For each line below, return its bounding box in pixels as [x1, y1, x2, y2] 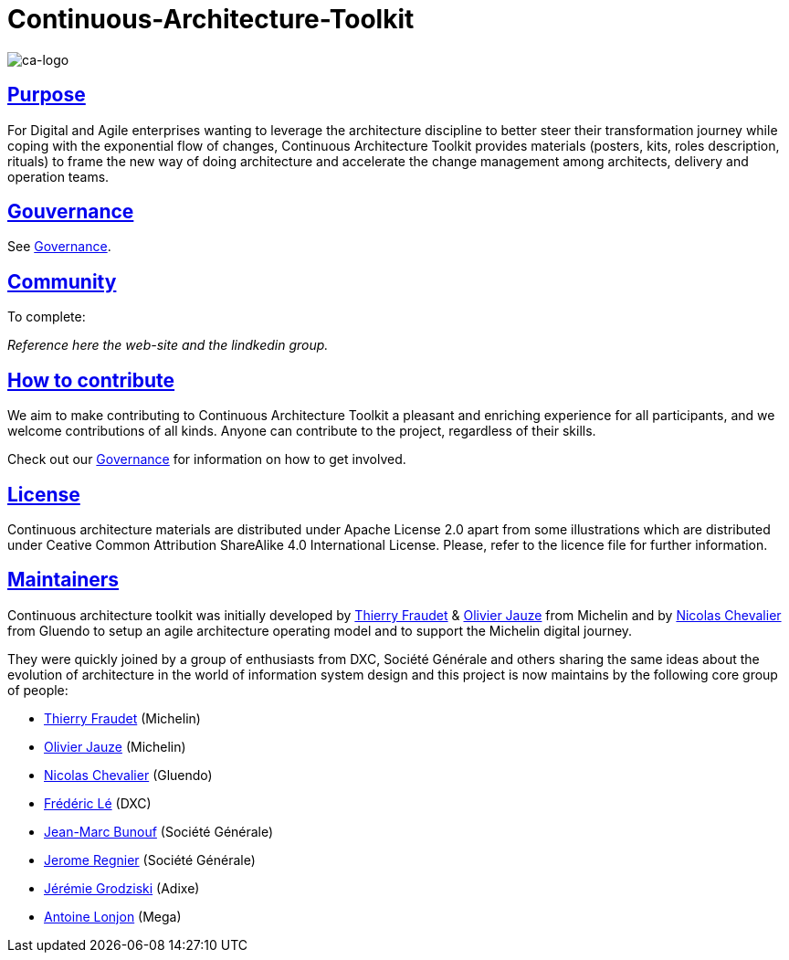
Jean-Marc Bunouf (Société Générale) [44, 823, 274, 839]
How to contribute [7, 368, 175, 392]
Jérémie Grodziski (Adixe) [44, 880, 200, 896]
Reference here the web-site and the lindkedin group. [7, 337, 329, 353]
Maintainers [7, 568, 120, 592]
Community [7, 269, 117, 293]
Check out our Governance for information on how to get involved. [7, 451, 406, 468]
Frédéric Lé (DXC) [44, 795, 152, 811]
